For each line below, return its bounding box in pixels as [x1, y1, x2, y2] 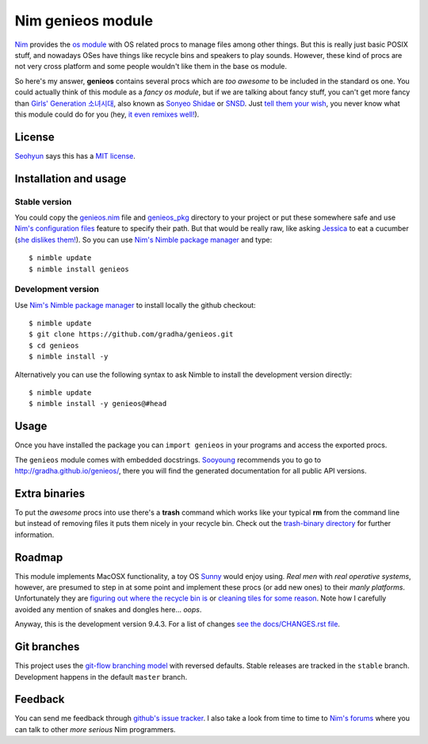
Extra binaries [14, 486, 86, 500]
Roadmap [14, 550, 63, 564]
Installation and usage [14, 171, 127, 186]
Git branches [14, 640, 80, 654]
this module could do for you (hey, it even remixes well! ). [14, 109, 200, 119]
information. [14, 530, 55, 539]
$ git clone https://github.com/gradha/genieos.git [29, 330, 234, 339]
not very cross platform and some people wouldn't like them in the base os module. [14, 62, 288, 71]
